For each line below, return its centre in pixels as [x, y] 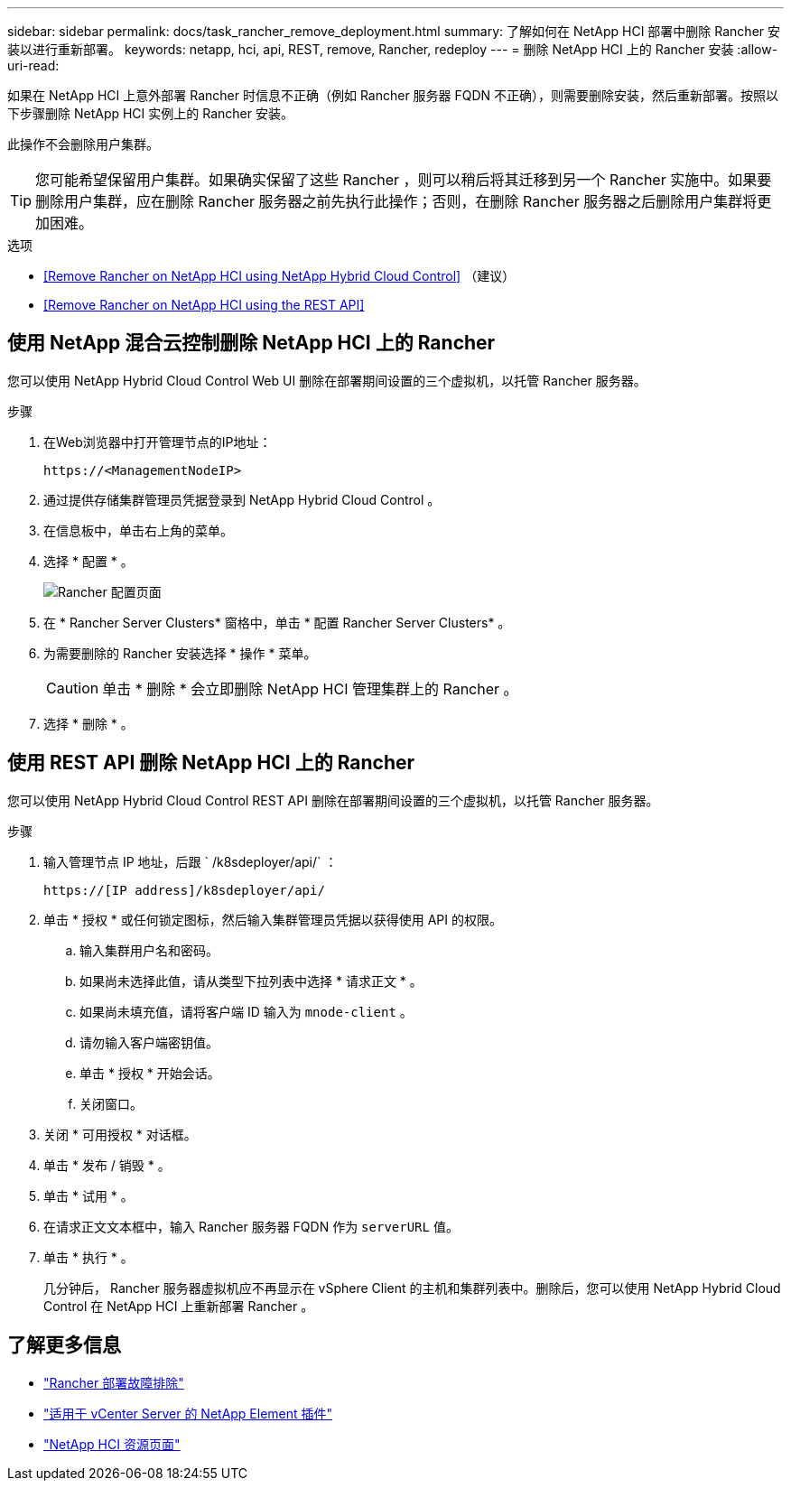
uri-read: [33, 65]
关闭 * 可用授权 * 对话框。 [120, 1134]
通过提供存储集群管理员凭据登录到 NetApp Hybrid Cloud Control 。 [242, 499]
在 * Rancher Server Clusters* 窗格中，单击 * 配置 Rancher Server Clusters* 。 [277, 622]
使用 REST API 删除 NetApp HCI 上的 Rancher [211, 763]
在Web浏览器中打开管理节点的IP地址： [158, 442]
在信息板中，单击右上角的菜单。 [138, 530]
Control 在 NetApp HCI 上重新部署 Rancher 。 [179, 1306]
